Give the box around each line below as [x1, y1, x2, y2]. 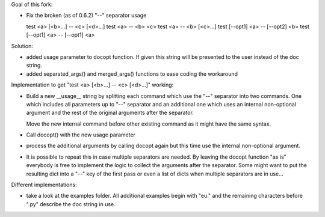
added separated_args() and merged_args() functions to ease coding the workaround [26, 70, 238, 78]
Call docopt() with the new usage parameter [26, 131, 135, 138]
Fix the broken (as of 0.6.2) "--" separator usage [26, 12, 147, 19]
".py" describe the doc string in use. [26, 200, 116, 207]
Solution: [11, 42, 33, 49]
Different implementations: [11, 181, 78, 189]
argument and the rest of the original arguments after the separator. [26, 109, 194, 117]
